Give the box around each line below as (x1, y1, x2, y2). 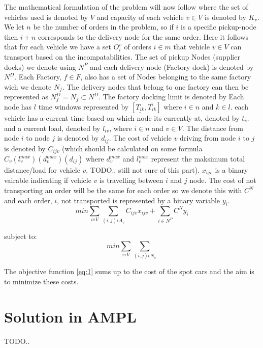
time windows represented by (38, 101, 129, 112)
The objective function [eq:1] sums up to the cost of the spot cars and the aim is (4, 266, 254, 277)
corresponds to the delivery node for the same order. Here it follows (38, 31, 248, 42)
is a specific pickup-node (181, 21, 256, 32)
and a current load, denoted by (4, 122, 101, 133)
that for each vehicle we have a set (4, 41, 111, 52)
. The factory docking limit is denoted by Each (98, 91, 244, 102)
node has (4, 101, 32, 112)
